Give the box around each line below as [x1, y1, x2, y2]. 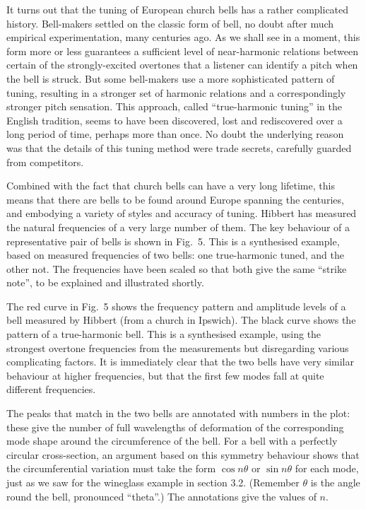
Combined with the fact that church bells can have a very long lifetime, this [6, 178, 335, 193]
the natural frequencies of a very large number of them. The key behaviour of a [6, 219, 350, 234]
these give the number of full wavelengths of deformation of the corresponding [6, 419, 344, 434]
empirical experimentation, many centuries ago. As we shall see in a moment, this [6, 30, 360, 45]
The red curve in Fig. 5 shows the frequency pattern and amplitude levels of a [6, 298, 346, 313]
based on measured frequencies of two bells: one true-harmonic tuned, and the [6, 247, 345, 262]
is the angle [310, 475, 360, 489]
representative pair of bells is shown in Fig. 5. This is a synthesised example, [6, 233, 340, 248]
